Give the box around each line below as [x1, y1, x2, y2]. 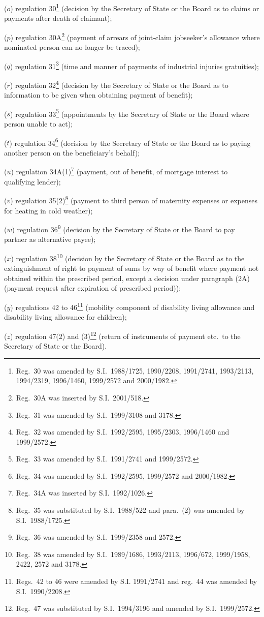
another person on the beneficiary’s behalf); [4, 147, 140, 158]
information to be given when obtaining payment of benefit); [4, 89, 193, 100]
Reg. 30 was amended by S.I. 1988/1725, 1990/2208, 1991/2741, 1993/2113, [16, 365, 254, 376]
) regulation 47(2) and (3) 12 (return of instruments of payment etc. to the [10, 329, 241, 341]
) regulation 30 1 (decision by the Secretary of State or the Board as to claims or [10, 2, 259, 13]
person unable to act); [4, 118, 73, 129]
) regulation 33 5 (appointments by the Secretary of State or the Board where [10, 107, 249, 119]
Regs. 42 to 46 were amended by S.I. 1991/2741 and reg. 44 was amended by [16, 576, 257, 587]
